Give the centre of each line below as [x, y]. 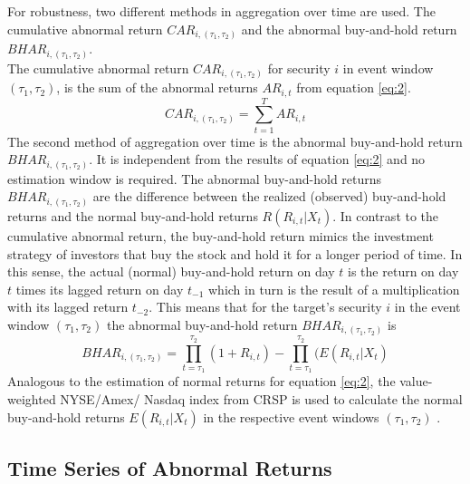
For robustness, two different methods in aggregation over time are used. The [221, 11]
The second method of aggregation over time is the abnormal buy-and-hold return [235, 141]
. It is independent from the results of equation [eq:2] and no [257, 159]
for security [299, 68]
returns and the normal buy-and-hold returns [133, 215]
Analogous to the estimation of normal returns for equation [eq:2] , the [201, 381]
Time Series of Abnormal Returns [170, 467]
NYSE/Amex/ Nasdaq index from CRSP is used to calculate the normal [261, 398]
